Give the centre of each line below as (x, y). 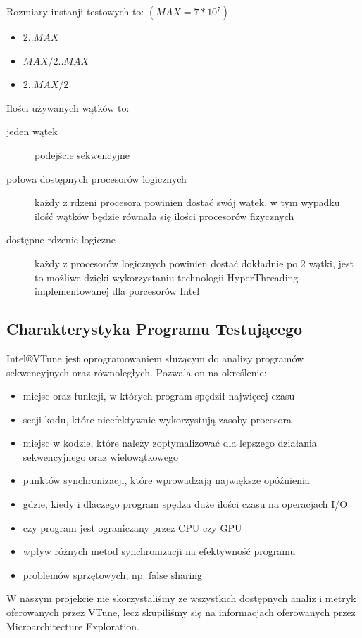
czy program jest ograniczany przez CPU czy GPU (132, 527)
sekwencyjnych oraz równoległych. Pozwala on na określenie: (137, 372)
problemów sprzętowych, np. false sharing (113, 574)
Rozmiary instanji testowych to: (75, 11)
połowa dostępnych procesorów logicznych (96, 178)
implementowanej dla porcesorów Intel (117, 291)
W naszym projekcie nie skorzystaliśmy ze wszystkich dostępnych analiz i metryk (181, 598)
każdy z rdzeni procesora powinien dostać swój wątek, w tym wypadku (187, 202)
